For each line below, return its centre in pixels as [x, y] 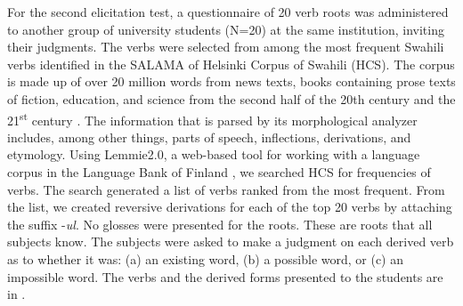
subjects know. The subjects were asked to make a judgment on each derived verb [231, 242]
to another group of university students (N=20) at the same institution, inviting [226, 29]
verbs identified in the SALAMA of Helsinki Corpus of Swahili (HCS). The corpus [231, 64]
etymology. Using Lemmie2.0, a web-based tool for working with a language [214, 154]
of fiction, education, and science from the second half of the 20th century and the [231, 98]
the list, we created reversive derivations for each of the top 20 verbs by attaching [230, 207]
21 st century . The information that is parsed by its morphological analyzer [212, 118]
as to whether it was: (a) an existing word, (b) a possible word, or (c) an [206, 258]
